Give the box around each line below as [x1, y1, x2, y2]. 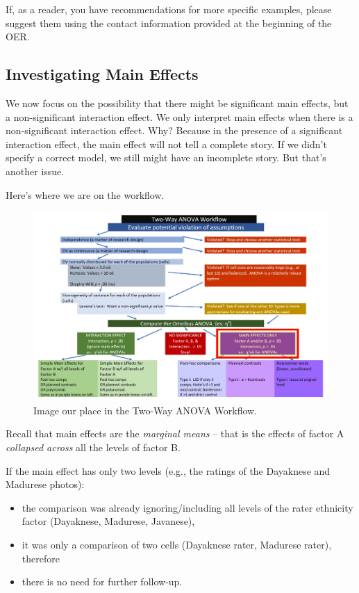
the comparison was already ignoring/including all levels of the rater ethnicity [22, 500, 353, 514]
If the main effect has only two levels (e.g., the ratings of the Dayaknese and [6, 463, 331, 478]
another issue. [6, 163, 65, 178]
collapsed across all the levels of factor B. [6, 439, 181, 454]
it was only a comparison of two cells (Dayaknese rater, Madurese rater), [22, 537, 332, 551]
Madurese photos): [6, 477, 85, 492]
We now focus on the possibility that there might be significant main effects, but [6, 95, 349, 110]
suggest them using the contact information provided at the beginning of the [6, 15, 332, 30]
